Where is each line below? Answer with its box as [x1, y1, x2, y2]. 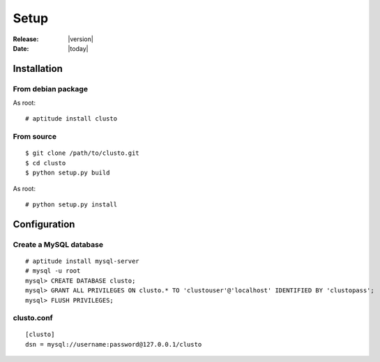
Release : [13, 35, 39, 43]
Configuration [13, 218, 75, 230]
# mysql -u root [25, 267, 81, 275]
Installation [13, 63, 63, 75]
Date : [13, 44, 29, 52]
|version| [68, 35, 93, 43]
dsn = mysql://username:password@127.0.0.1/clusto [25, 340, 202, 348]
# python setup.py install [25, 201, 118, 209]
